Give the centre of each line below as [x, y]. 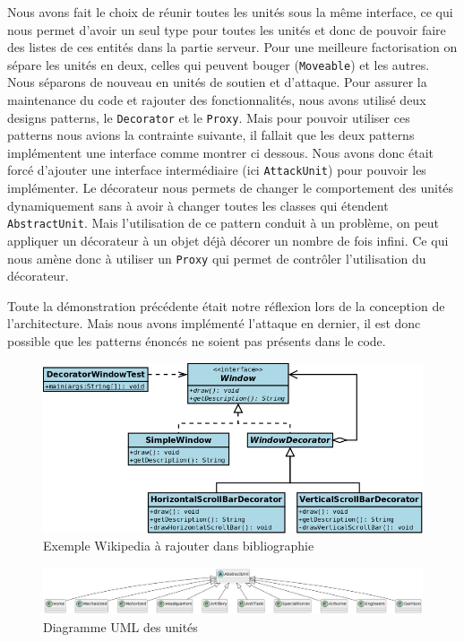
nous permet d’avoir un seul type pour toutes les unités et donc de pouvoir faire [227, 29]
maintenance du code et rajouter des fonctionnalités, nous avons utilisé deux [217, 100]
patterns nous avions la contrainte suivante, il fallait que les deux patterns [211, 135]
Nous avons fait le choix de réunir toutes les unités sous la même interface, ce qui [230, 12]
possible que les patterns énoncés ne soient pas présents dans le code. [197, 341]
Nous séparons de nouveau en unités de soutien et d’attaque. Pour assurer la [217, 82]
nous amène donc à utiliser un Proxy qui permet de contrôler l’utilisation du [217, 258]
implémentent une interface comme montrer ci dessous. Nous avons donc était [221, 152]
